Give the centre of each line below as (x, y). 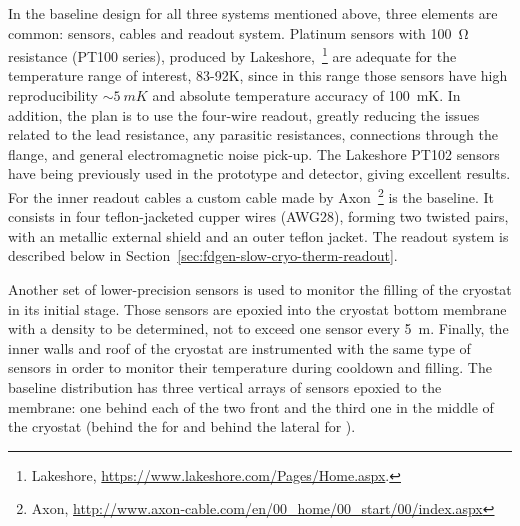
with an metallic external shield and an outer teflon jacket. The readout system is (258, 235)
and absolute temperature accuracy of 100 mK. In (306, 95)
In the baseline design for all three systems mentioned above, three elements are (253, 13)
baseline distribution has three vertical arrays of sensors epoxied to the (225, 387)
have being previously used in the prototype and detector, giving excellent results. (259, 173)
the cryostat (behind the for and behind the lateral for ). (182, 426)
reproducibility (53, 95)
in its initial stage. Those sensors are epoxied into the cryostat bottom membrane (257, 308)
